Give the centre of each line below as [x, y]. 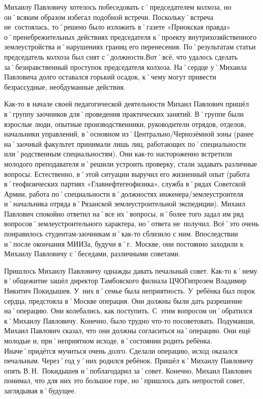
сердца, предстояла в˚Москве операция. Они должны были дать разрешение [123, 300]
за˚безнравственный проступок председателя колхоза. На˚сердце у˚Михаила [125, 66]
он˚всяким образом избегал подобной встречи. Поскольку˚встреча [109, 17]
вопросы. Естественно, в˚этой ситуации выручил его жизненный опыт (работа [127, 174]
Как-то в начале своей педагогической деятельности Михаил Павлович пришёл [127, 104]
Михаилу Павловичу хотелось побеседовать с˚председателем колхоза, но [118, 7]
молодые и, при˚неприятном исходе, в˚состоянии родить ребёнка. [108, 340]
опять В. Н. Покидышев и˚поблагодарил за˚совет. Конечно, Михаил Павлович [128, 370]
